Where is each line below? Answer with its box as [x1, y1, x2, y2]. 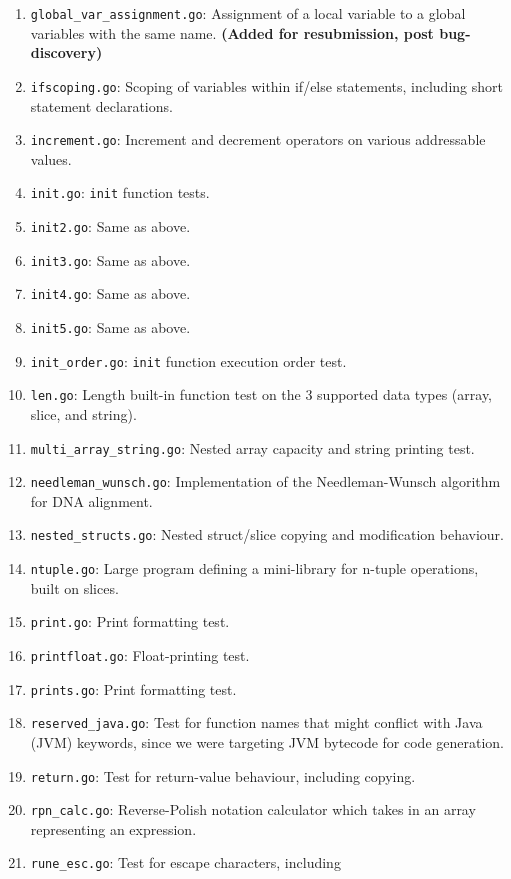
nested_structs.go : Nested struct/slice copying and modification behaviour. [30, 524, 504, 545]
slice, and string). [30, 403, 137, 424]
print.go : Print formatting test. [30, 611, 230, 632]
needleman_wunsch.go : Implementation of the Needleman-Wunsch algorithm [30, 471, 501, 492]
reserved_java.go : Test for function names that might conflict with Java [30, 712, 483, 733]
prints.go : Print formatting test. [30, 678, 237, 699]
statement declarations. [30, 95, 173, 116]
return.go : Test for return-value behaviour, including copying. [30, 765, 416, 786]
